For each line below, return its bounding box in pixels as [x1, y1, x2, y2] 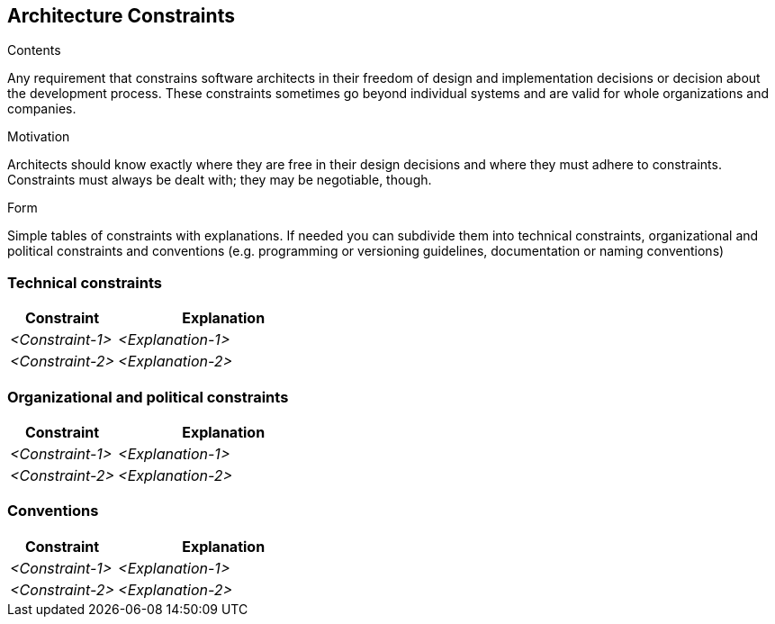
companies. [7, 101, 77, 117]
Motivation [7, 129, 70, 145]
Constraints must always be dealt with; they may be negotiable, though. [7, 172, 432, 188]
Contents [7, 42, 61, 59]
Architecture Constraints [7, 5, 235, 27]
